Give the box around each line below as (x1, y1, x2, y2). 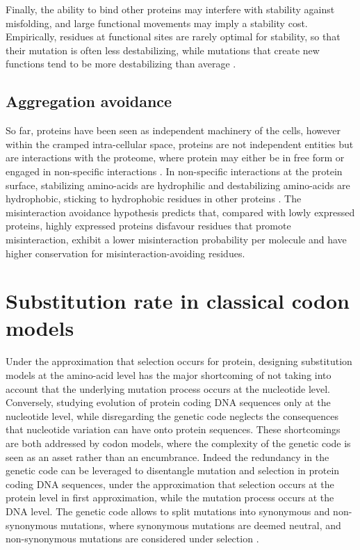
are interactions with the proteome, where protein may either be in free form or (6, 150, 345, 165)
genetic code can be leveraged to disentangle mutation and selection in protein (6, 463, 340, 478)
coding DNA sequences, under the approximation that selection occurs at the (6, 476, 334, 491)
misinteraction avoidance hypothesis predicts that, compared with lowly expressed (6, 204, 355, 219)
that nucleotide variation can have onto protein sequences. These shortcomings (6, 422, 341, 437)
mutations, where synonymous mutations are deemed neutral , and (60, 517, 341, 532)
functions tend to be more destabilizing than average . (6, 56, 236, 71)
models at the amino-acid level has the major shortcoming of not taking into (6, 368, 332, 382)
